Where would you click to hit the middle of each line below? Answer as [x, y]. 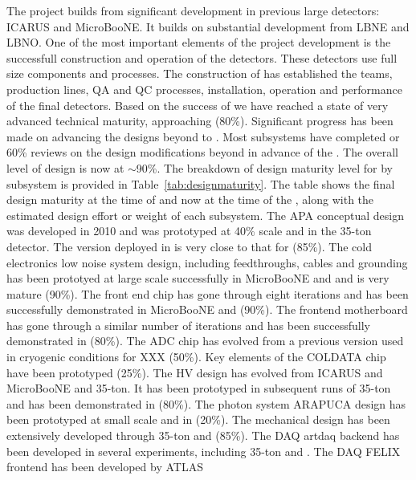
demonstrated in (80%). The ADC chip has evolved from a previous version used [205, 341]
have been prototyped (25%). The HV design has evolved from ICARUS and [195, 372]
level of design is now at [65, 167]
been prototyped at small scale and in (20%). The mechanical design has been [198, 419]
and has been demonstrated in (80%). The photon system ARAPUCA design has [206, 403]
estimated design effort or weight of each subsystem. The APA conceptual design [205, 215]
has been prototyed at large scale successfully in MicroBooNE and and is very [198, 278]
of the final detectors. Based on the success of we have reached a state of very [198, 105]
